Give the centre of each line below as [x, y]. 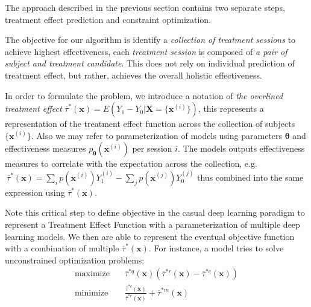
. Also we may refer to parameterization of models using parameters [157, 135]
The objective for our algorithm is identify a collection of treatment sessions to [150, 40]
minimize [91, 293]
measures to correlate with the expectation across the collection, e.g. [131, 163]
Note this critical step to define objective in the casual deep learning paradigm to [155, 212]
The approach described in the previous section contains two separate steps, [145, 7]
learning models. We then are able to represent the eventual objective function [150, 236]
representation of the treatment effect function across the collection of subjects [150, 124]
